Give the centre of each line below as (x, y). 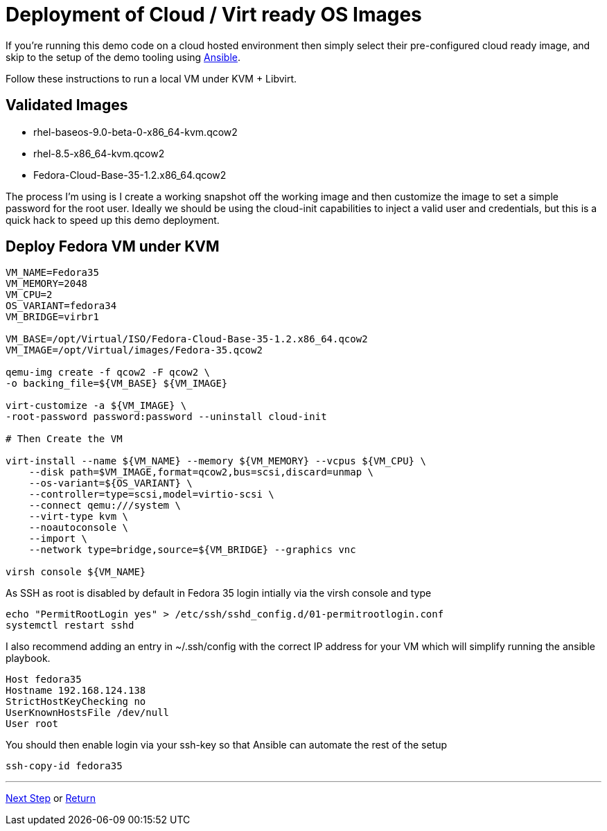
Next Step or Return (51, 798)
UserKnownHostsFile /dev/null (88, 713)
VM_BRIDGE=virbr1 (52, 317)
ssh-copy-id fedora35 (64, 766)
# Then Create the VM (64, 439)
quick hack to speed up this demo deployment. (113, 220)
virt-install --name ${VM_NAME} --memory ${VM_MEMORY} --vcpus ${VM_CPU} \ (216, 461)
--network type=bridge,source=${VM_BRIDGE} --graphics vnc (192, 550)
